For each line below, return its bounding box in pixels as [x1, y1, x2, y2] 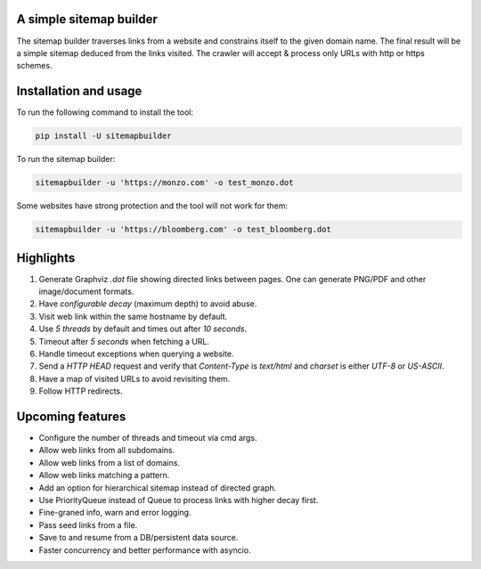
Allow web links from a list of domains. [38, 457, 180, 467]
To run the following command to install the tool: [16, 107, 193, 118]
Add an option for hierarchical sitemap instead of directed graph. [38, 482, 277, 493]
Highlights [16, 250, 76, 265]
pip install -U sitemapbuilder [35, 131, 173, 142]
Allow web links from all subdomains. [38, 445, 175, 456]
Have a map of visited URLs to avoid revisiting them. [38, 373, 231, 384]
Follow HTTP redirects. [38, 386, 124, 396]
